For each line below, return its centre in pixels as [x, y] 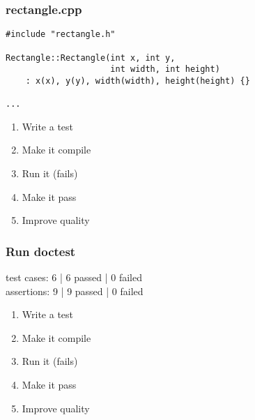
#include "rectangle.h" [61, 35]
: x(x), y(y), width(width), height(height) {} [138, 81]
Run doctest [41, 251]
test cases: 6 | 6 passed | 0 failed [74, 277]
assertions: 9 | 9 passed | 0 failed [75, 291]
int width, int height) [165, 69]
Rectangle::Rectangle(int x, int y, [91, 58]
